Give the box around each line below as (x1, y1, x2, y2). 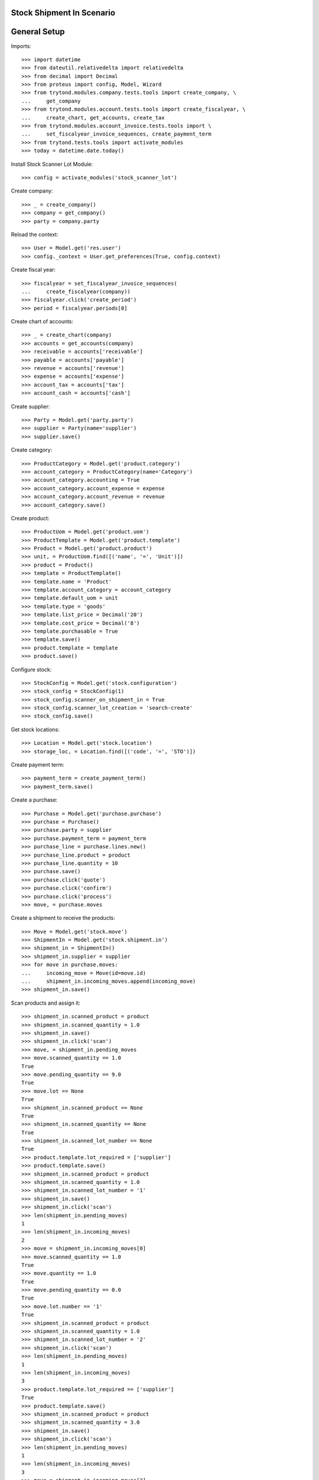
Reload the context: (11, 231, 58, 238)
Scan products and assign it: (11, 999, 81, 1006)
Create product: (11, 514, 50, 522)
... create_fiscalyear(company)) (21, 288, 131, 295)
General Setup (11, 27, 65, 37)
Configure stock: (11, 666, 52, 673)
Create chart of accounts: (11, 318, 74, 325)
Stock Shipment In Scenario (11, 8, 115, 18)
